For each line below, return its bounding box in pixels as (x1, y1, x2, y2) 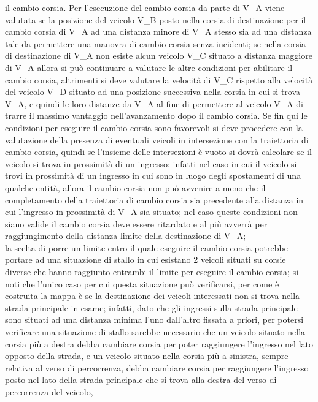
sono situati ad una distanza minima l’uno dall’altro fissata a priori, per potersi (5, 313, 304, 326)
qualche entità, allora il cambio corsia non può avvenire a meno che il (5, 181, 266, 194)
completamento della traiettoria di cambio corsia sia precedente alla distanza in (5, 193, 304, 206)
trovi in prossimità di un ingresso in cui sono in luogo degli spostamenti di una (5, 169, 301, 182)
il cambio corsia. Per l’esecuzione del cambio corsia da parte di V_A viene (5, 1, 285, 13)
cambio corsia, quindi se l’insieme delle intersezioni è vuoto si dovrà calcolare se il (5, 145, 312, 158)
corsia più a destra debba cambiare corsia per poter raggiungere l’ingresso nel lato (5, 337, 314, 350)
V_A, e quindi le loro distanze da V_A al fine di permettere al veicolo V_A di (5, 97, 303, 110)
